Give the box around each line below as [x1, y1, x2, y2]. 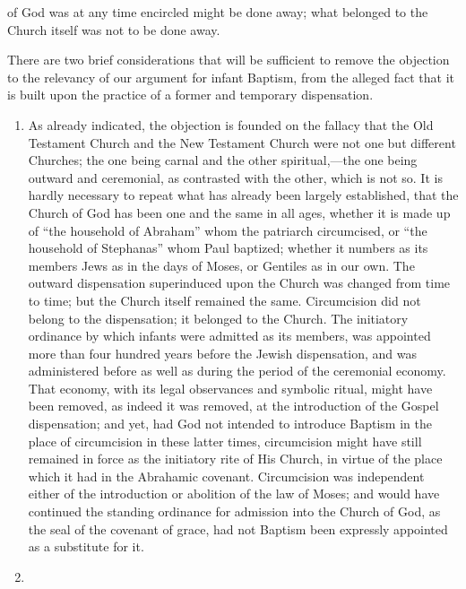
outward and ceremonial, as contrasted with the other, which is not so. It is [28, 168, 443, 186]
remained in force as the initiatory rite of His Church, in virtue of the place [28, 449, 443, 468]
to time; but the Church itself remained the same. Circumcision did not [28, 290, 421, 309]
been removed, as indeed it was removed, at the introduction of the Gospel [28, 396, 439, 415]
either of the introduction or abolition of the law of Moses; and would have [28, 484, 440, 503]
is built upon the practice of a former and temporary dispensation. [7, 85, 374, 104]
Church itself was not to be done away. [7, 20, 220, 39]
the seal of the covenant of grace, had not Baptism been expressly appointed [28, 519, 448, 538]
